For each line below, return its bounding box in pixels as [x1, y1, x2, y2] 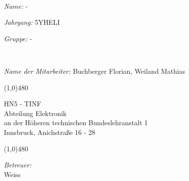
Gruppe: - [4, 33, 32, 43]
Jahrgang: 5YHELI [4, 17, 60, 27]
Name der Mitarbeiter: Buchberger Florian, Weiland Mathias [4, 66, 185, 76]
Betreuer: [4, 160, 32, 170]
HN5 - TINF [4, 99, 41, 109]
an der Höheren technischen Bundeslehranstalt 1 [4, 117, 148, 128]
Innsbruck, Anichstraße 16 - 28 [4, 127, 96, 137]
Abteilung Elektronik [4, 108, 67, 118]
